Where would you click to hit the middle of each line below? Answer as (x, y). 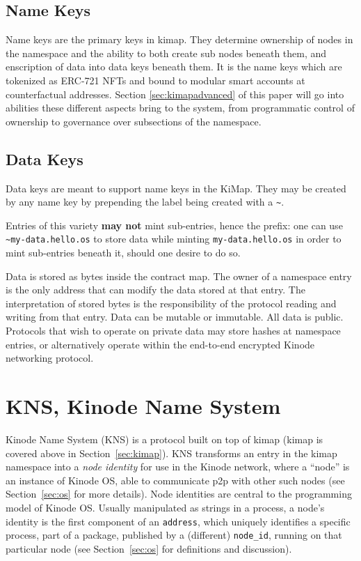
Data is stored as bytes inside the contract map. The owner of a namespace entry (179, 276)
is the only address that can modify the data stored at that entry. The (155, 290)
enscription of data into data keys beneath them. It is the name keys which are (174, 67)
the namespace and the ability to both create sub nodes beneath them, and (166, 53)
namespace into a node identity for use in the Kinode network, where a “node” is (178, 467)
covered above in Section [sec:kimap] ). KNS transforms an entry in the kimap (171, 453)
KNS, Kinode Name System (143, 406)
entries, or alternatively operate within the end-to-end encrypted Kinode (160, 344)
